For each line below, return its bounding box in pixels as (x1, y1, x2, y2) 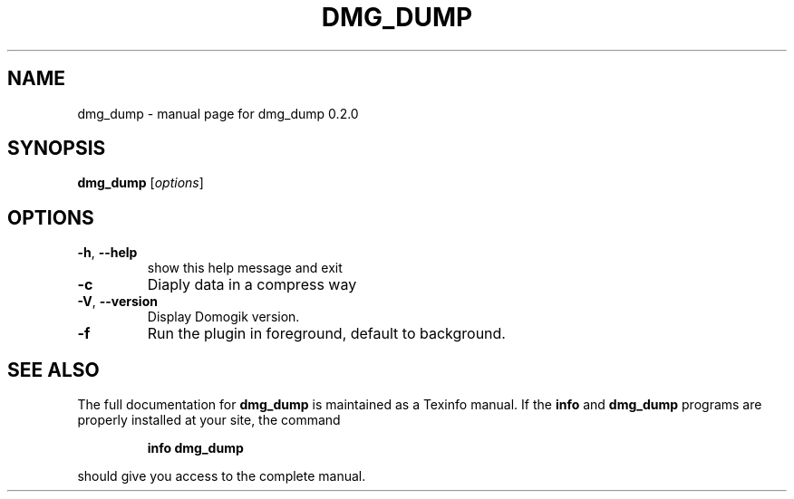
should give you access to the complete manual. (77, 468, 366, 485)
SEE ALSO (7, 358, 100, 381)
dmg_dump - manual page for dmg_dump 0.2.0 (77, 105, 359, 121)
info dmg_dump (147, 440, 244, 456)
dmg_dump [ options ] (77, 175, 204, 191)
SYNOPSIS (7, 137, 106, 160)
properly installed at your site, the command (77, 412, 341, 428)
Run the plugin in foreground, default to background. (147, 324, 506, 343)
